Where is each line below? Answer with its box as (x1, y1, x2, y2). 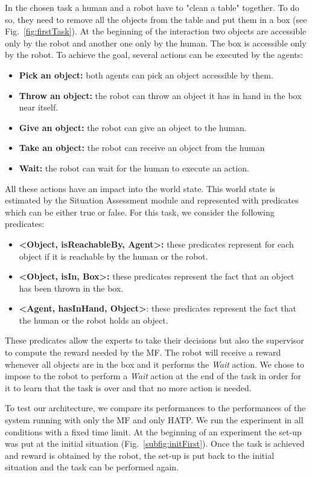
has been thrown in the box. (19, 281, 124, 294)
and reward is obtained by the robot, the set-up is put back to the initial (5, 449, 275, 461)
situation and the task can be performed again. (5, 461, 179, 473)
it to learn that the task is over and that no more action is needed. (5, 381, 252, 394)
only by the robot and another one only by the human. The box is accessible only (5, 36, 307, 49)
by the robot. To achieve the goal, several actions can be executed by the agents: (5, 48, 304, 61)
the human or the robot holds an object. (19, 313, 168, 326)
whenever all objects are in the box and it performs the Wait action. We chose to (5, 357, 305, 370)
